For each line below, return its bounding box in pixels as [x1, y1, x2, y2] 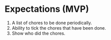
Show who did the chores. [11, 30, 65, 36]
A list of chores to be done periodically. [11, 20, 92, 26]
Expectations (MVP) [4, 3, 89, 15]
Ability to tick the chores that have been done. [11, 25, 106, 31]
